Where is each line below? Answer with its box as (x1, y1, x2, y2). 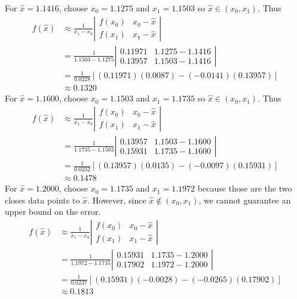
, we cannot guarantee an (198, 193, 291, 206)
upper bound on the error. (5, 205, 101, 218)
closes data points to (5, 193, 80, 206)
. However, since (87, 193, 146, 206)
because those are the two (197, 182, 292, 195)
